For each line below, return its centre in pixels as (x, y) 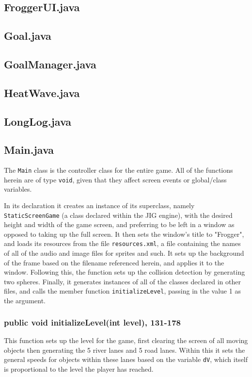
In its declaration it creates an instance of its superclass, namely (99, 205)
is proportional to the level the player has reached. (79, 369)
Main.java (29, 150)
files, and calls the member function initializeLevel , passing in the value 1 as (122, 291)
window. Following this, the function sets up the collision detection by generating (125, 272)
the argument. (25, 301)
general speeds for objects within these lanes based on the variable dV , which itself (126, 359)
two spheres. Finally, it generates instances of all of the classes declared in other (122, 281)
